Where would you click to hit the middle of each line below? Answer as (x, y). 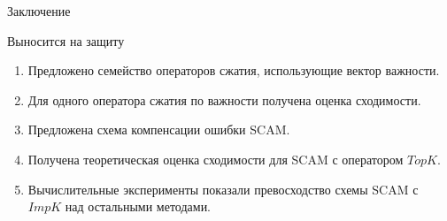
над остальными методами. (138, 206)
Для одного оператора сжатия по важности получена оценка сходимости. (224, 99)
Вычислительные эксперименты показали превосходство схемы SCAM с (223, 189)
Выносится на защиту (66, 40)
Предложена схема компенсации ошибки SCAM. (159, 130)
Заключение (39, 11)
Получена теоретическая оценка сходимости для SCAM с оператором (216, 159)
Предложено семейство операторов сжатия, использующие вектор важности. (234, 70)
